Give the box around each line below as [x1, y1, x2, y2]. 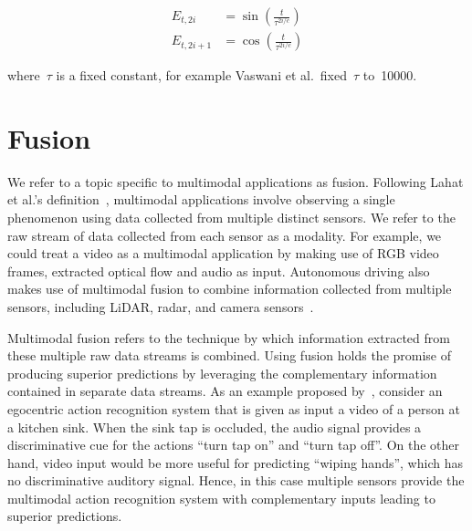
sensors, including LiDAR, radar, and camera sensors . [7, 297, 314, 316]
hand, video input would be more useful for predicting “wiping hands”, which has [7, 453, 463, 472]
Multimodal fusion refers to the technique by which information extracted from [7, 328, 450, 347]
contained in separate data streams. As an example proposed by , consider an [7, 381, 443, 401]
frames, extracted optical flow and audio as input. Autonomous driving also [7, 261, 430, 280]
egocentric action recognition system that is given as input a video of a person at [7, 399, 460, 418]
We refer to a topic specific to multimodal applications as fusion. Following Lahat [7, 172, 464, 191]
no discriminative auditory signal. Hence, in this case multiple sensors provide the [7, 471, 465, 490]
